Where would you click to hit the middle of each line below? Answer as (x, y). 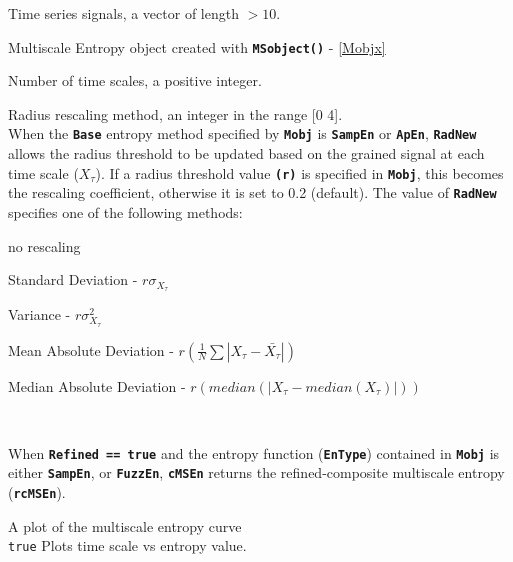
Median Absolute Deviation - (97, 385)
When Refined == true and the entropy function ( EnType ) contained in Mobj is (254, 452)
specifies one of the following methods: (125, 212)
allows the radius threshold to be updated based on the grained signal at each (246, 153)
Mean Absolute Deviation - (91, 349)
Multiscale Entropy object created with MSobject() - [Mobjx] (197, 46)
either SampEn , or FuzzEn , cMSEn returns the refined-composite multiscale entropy (256, 472)
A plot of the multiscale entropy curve (125, 525)
